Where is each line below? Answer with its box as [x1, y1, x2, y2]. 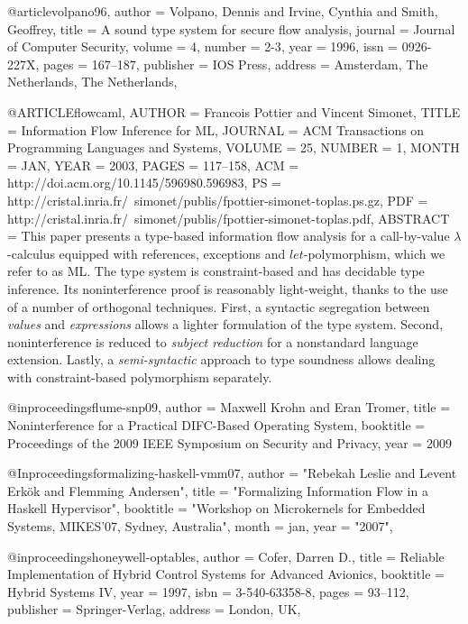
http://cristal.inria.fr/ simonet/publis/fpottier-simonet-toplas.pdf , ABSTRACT [7, 208, 450, 227]
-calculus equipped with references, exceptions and [7, 243, 286, 262]
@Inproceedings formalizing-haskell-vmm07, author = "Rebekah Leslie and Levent [7, 463, 457, 482]
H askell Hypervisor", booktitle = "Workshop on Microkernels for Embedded [7, 499, 426, 518]
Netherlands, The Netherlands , [7, 72, 178, 91]
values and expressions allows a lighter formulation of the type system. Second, [7, 315, 444, 334]
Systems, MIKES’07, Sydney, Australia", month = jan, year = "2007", [7, 517, 393, 536]
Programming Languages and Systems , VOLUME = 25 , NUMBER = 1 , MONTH [7, 138, 460, 157]
